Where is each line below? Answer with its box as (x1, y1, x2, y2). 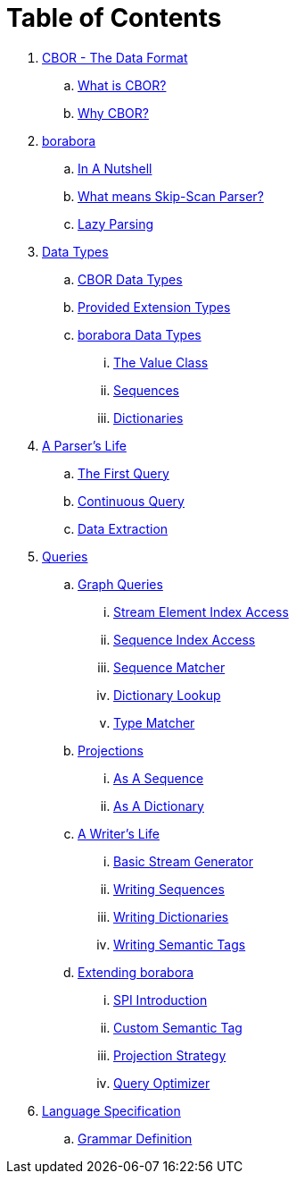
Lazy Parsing (78, 215, 154, 232)
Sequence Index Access (113, 631, 256, 647)
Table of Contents (6, 3, 222, 33)
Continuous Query (78, 493, 185, 509)
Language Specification (42, 1102, 181, 1118)
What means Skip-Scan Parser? (78, 188, 264, 204)
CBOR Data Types (78, 271, 183, 287)
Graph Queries (78, 576, 163, 592)
